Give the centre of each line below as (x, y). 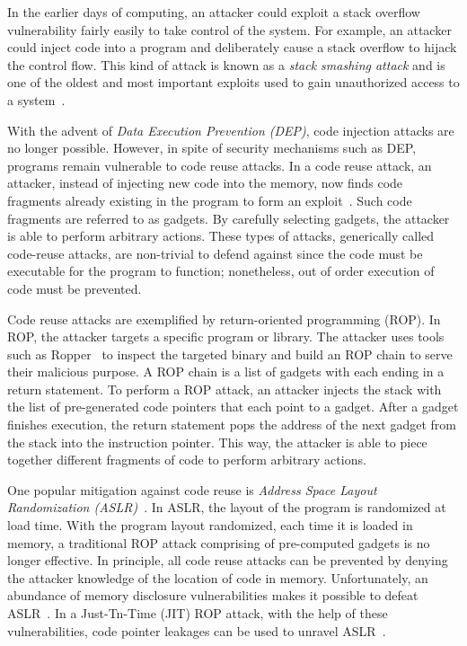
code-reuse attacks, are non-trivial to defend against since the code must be (215, 253)
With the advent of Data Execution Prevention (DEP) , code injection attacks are (231, 130)
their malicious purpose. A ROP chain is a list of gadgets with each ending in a (226, 372)
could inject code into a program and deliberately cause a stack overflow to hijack (232, 47)
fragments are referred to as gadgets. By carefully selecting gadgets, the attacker (229, 218)
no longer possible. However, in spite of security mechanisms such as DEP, (212, 148)
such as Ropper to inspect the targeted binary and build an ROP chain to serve (230, 354)
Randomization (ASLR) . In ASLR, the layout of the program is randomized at (227, 507)
